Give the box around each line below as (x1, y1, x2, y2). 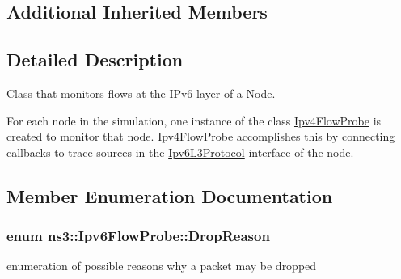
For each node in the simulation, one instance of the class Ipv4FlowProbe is (6, 112, 382, 129)
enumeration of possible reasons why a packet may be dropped (6, 257, 317, 274)
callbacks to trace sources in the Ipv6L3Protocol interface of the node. (6, 143, 354, 160)
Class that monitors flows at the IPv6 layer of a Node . (6, 84, 276, 101)
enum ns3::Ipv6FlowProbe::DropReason (6, 226, 270, 246)
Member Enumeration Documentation (6, 183, 333, 208)
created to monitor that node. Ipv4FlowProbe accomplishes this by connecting (6, 128, 395, 145)
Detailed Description (6, 47, 184, 72)
